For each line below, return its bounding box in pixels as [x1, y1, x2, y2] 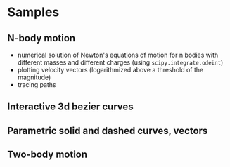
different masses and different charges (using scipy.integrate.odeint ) [17, 58, 224, 67]
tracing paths [17, 81, 56, 88]
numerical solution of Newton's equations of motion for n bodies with [17, 51, 219, 59]
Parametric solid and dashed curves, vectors [7, 124, 208, 137]
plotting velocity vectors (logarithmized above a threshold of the [17, 66, 204, 74]
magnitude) [17, 73, 51, 81]
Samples [7, 4, 60, 20]
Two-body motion [7, 149, 88, 161]
